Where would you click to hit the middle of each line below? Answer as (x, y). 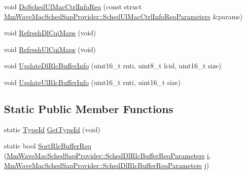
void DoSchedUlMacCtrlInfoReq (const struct (73, 6)
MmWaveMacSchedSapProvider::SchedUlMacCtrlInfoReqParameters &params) (123, 16)
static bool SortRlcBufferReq (48, 146)
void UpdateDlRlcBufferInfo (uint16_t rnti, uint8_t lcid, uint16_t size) (113, 66)
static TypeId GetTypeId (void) (52, 129)
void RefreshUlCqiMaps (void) (50, 49)
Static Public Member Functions (89, 108)
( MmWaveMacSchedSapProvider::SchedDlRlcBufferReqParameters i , (107, 155)
